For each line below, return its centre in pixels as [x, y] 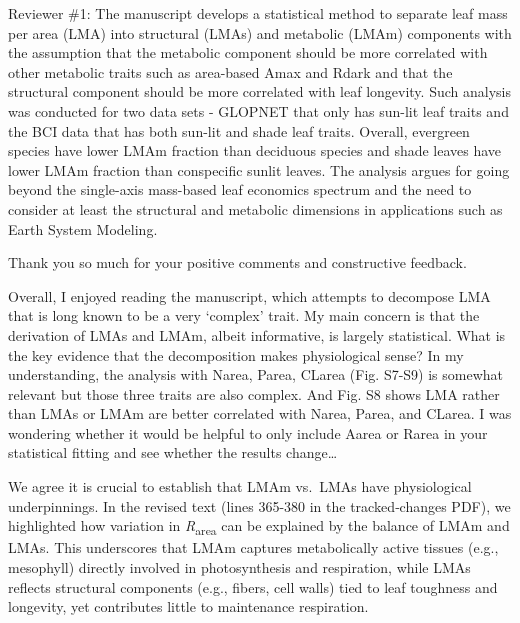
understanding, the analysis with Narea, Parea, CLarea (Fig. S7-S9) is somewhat [256, 374]
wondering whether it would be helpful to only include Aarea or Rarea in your [248, 432]
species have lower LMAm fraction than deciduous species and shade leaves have [255, 150]
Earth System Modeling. [83, 228]
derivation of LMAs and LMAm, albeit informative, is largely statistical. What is [257, 334]
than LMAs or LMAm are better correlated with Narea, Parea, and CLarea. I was [260, 413]
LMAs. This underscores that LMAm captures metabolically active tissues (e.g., [253, 547]
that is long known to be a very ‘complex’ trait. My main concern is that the [244, 315]
